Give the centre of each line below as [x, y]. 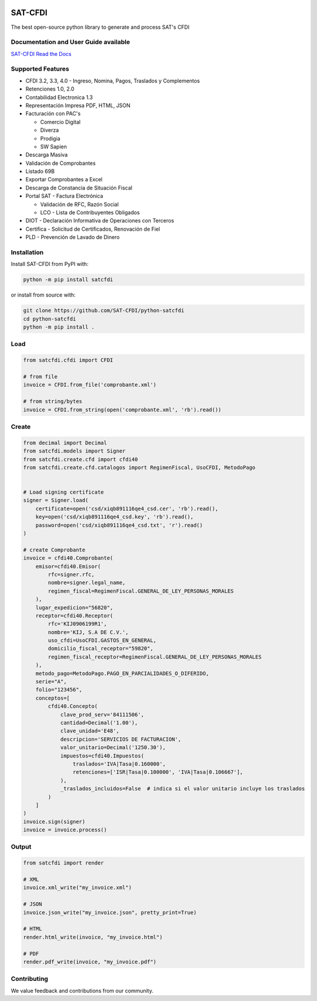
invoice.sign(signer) [54, 822]
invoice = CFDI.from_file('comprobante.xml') [90, 385]
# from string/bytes [53, 401]
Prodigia [50, 138]
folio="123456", [59, 690]
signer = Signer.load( [56, 500]
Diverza [50, 130]
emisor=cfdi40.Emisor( [68, 566]
